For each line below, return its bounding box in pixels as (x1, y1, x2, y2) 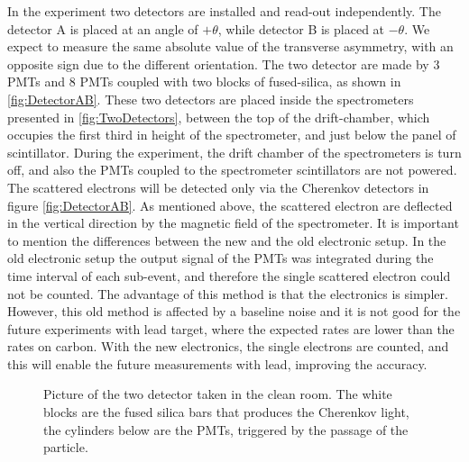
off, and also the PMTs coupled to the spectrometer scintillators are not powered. (7, 160, 457, 179)
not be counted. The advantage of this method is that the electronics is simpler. (7, 284, 448, 303)
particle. (43, 438, 88, 457)
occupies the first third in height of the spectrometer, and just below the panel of (7, 125, 456, 144)
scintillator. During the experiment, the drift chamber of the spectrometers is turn (7, 142, 462, 161)
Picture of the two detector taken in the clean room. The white (43, 385, 392, 403)
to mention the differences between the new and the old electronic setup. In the (7, 231, 446, 249)
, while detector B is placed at (217, 19, 385, 38)
